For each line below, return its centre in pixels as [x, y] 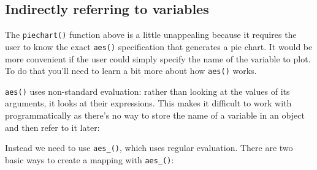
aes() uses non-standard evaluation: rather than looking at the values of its [147, 91]
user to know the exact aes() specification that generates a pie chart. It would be [159, 46]
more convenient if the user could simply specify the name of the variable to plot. [158, 58]
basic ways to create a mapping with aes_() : [90, 159]
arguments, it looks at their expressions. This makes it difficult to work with [148, 103]
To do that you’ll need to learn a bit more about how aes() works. [131, 71]
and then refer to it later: [52, 127]
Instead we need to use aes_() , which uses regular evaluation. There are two [149, 148]
